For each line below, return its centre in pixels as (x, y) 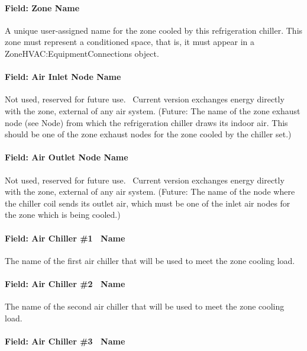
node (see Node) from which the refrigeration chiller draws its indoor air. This (146, 122)
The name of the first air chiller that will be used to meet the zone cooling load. (150, 260)
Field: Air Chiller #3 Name (65, 341)
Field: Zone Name (42, 7)
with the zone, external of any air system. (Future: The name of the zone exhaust (153, 110)
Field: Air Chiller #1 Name (65, 238)
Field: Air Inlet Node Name (63, 77)
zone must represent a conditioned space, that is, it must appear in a (130, 42)
